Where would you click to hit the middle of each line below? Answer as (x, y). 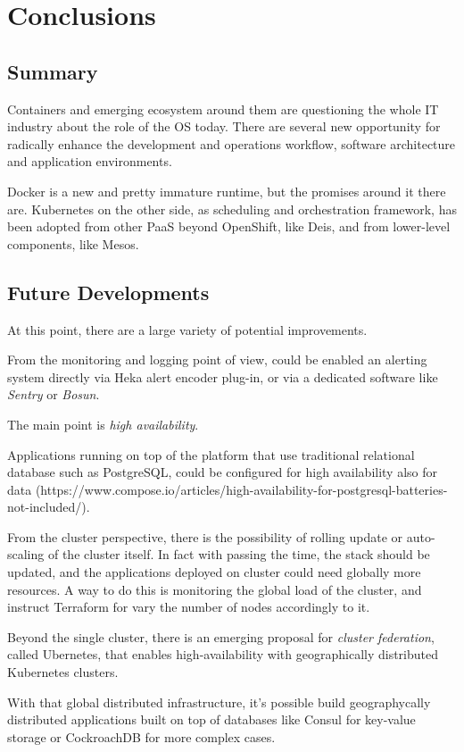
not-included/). (49, 507)
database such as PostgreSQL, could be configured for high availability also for (223, 472)
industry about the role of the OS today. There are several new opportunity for (224, 126)
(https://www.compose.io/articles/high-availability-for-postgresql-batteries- (241, 489)
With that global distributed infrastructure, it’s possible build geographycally (219, 702)
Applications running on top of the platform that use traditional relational (211, 454)
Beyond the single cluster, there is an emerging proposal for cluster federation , (221, 636)
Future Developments (108, 292)
